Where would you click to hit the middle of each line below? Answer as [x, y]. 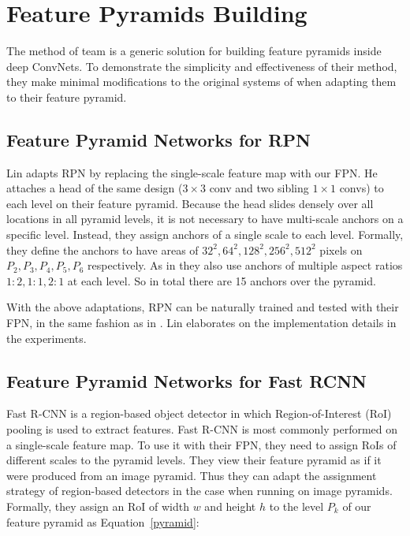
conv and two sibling [259, 188]
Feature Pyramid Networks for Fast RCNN [186, 380]
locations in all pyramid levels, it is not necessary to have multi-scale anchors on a [205, 219]
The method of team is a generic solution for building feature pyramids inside [194, 51]
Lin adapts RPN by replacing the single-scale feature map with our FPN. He [192, 172]
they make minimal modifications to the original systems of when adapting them [201, 82]
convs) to [362, 188]
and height [230, 506]
